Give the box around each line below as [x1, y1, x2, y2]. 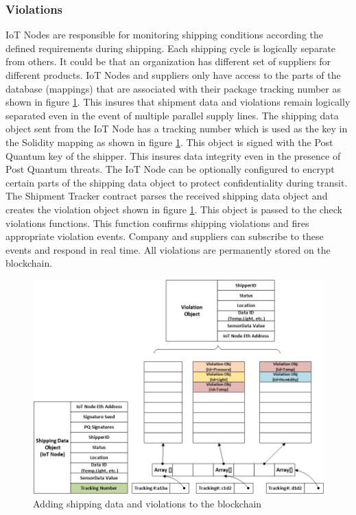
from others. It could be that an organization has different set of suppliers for [5, 54, 331, 69]
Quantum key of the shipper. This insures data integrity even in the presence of [5, 148, 341, 163]
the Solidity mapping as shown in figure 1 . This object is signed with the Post [5, 134, 333, 149]
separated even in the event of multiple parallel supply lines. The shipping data [5, 108, 339, 122]
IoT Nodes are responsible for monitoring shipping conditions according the [5, 27, 324, 42]
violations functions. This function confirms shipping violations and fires [5, 215, 309, 230]
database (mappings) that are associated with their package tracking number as [5, 81, 341, 95]
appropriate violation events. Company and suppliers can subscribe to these [5, 229, 324, 243]
